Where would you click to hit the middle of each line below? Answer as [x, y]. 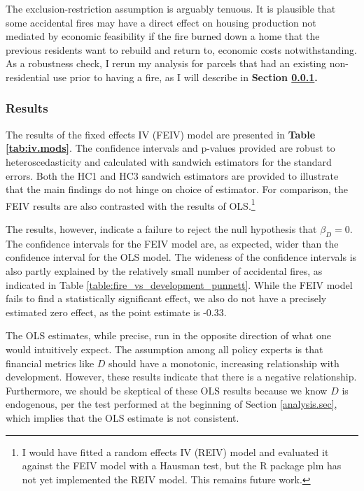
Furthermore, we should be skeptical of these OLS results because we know [167, 390]
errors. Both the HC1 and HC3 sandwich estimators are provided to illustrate [172, 175]
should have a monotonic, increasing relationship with [224, 363]
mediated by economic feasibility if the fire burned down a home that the [163, 36]
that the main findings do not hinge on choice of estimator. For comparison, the [177, 189]
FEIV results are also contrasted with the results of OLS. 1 [131, 204]
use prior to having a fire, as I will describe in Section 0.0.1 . [185, 77]
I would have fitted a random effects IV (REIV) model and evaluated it [175, 451]
